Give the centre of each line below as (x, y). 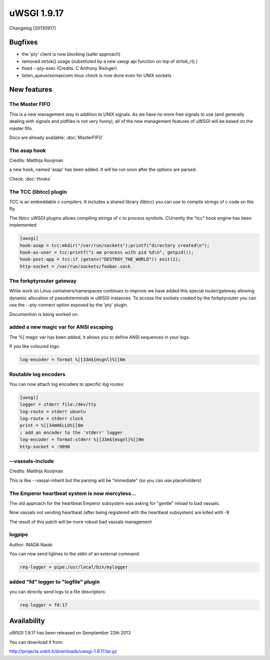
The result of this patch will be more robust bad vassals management (80, 522)
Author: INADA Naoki (31, 545)
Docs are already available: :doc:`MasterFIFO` (56, 137)
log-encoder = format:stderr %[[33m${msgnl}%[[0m (82, 440)
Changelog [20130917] (32, 28)
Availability (27, 621)
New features (31, 90)
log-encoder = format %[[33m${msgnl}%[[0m (72, 360)
